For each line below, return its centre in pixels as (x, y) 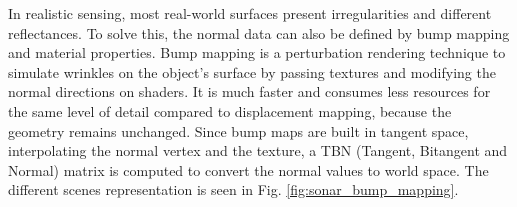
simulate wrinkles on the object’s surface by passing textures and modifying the (252, 71)
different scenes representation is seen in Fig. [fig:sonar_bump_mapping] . (233, 189)
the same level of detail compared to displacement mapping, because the (230, 110)
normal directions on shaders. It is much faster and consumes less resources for (249, 91)
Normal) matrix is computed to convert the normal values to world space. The (248, 169)
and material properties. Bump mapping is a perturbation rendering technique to (257, 52)
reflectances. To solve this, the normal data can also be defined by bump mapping (259, 32)
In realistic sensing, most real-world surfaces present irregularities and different (250, 13)
